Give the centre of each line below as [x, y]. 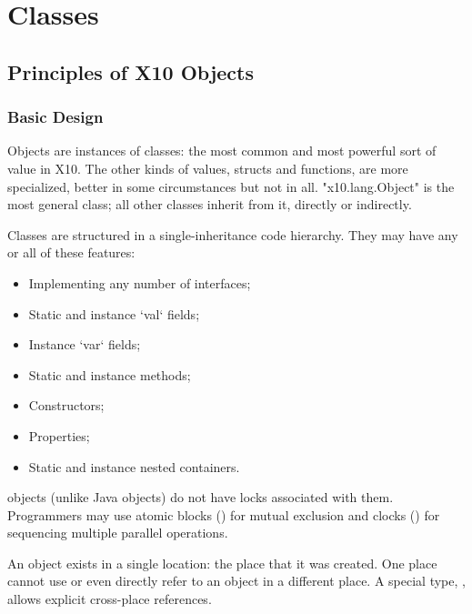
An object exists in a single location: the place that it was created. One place [222, 563]
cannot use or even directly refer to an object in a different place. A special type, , [236, 581]
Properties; [59, 435]
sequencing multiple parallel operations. [118, 533]
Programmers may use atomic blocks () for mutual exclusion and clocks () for [224, 514]
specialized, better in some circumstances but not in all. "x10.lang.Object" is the [231, 186]
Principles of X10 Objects [131, 71]
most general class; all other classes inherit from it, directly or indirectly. [210, 204]
